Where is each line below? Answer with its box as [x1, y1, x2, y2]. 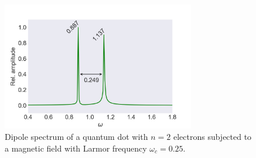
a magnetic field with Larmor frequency [5, 142, 147, 154]
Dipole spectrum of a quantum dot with [5, 130, 148, 143]
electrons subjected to [173, 130, 252, 143]
